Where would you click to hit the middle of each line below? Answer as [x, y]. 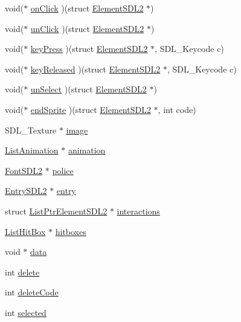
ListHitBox [25, 231]
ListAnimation [32, 150]
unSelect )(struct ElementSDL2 [88, 89]
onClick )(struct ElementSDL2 [87, 8]
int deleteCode [32, 292]
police [63, 170]
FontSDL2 [24, 170]
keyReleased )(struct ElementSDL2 [95, 69]
